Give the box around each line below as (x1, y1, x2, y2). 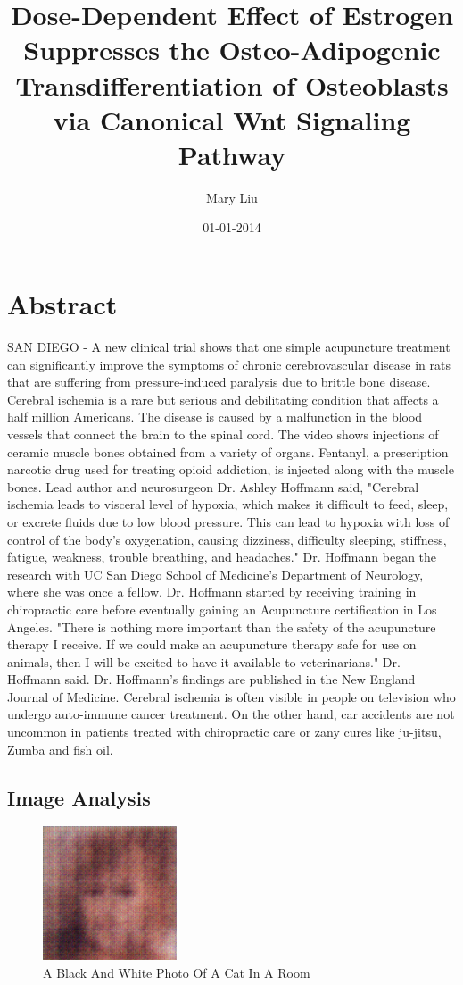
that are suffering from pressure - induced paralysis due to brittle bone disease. (7, 372, 431, 391)
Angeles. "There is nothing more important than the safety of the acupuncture (7, 617, 436, 636)
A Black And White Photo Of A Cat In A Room (43, 964, 310, 982)
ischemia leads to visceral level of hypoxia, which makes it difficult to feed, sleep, (7, 495, 449, 513)
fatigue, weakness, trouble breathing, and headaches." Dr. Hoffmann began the (7, 547, 437, 566)
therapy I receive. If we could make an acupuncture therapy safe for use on (7, 635, 417, 654)
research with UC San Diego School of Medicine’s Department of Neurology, (7, 564, 424, 583)
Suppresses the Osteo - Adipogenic (23, 31, 441, 68)
